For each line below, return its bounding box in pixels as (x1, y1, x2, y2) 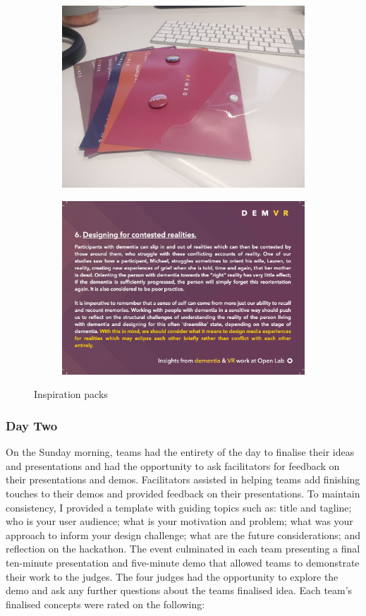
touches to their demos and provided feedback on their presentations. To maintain (6, 486, 360, 501)
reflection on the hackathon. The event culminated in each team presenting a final (6, 541, 360, 556)
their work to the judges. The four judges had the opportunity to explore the (6, 569, 338, 584)
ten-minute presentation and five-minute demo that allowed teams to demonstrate (6, 555, 360, 569)
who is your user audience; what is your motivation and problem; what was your (6, 514, 353, 529)
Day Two (6, 416, 58, 434)
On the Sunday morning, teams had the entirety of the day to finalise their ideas (6, 445, 355, 459)
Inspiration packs (34, 387, 108, 401)
